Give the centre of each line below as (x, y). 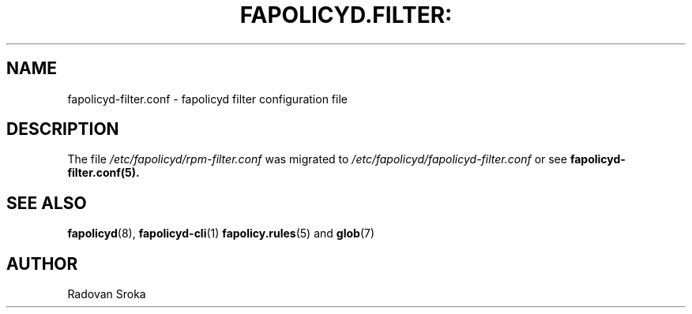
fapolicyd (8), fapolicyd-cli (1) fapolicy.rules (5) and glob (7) (221, 234)
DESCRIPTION (63, 129)
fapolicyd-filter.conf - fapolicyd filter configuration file (207, 99)
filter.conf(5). (103, 173)
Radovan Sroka (107, 294)
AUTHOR (42, 264)
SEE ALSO (47, 203)
